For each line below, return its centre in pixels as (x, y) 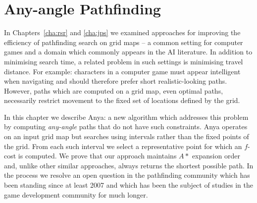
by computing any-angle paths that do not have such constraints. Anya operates (126, 127)
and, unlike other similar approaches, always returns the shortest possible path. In (129, 165)
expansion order (216, 156)
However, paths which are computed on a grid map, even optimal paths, (114, 90)
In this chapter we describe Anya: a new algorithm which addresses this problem (126, 117)
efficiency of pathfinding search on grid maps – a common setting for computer (124, 42)
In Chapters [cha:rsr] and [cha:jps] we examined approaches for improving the (122, 32)
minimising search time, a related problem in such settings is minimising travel (124, 61)
